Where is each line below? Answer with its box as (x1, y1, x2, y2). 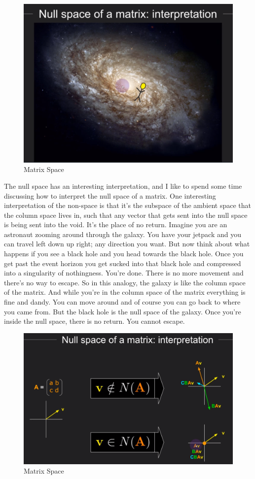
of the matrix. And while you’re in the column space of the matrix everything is (4, 287, 246, 297)
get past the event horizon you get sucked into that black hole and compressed (4, 258, 241, 268)
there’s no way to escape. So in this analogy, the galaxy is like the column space (4, 277, 246, 287)
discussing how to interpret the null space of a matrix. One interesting (4, 190, 216, 201)
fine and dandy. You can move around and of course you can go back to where (4, 297, 241, 307)
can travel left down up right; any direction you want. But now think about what (4, 239, 250, 249)
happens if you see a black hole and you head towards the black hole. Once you (4, 248, 244, 259)
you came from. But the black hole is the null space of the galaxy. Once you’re (4, 306, 241, 316)
